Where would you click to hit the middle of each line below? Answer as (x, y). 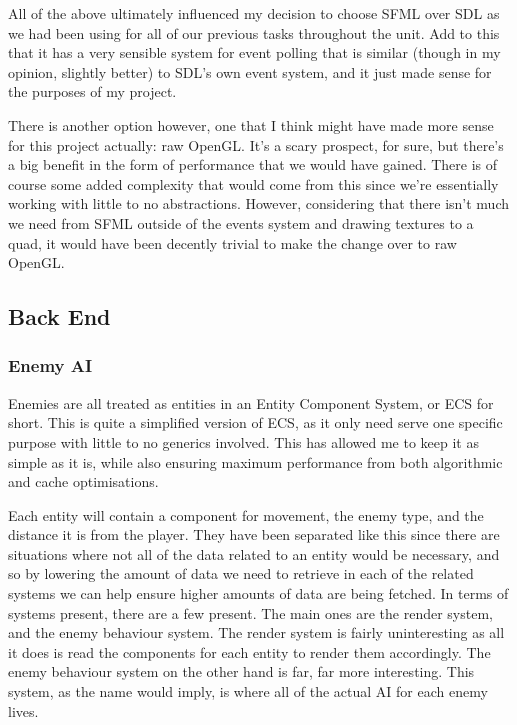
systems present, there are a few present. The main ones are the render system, (250, 612)
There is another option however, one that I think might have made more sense (251, 124)
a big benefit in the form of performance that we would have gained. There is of (253, 164)
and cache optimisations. (83, 481)
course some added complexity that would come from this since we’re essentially (253, 183)
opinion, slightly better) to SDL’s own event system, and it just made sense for (250, 71)
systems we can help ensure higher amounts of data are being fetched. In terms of (258, 593)
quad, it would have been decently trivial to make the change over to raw (232, 242)
